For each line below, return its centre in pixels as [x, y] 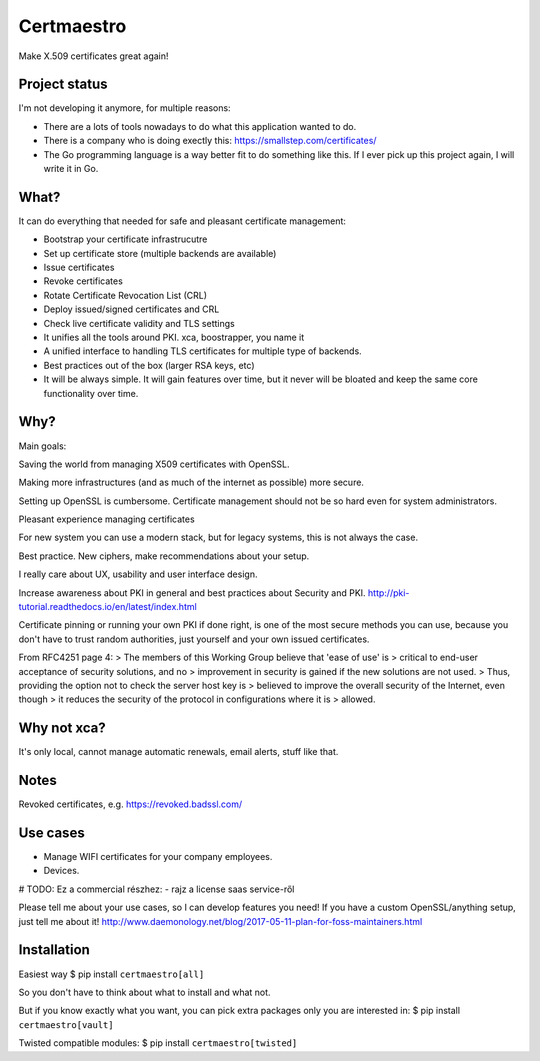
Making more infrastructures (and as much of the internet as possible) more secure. [191, 482]
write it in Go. [71, 169]
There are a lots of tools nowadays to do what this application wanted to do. [200, 126]
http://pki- [388, 592]
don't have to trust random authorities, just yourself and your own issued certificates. [194, 639]
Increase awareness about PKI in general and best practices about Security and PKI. [192, 592]
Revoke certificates [83, 281]
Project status [63, 84]
